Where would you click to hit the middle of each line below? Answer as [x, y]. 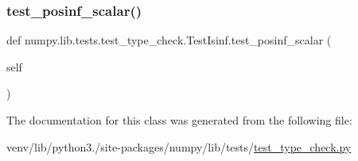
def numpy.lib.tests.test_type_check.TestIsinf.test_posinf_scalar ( [169, 40]
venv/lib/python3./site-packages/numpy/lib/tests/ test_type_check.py [179, 146]
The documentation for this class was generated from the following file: [179, 120]
